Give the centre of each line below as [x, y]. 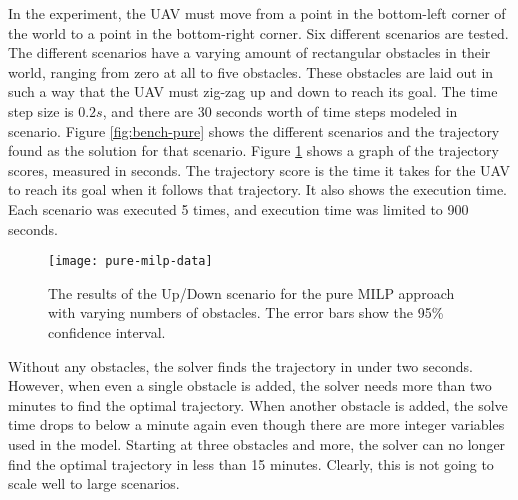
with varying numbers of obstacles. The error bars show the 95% [246, 312]
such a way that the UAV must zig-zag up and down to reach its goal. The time [253, 91]
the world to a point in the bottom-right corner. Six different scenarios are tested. [258, 32]
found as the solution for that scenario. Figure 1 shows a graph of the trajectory [253, 150]
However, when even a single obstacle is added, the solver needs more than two [250, 385]
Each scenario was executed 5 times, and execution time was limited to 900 [238, 208]
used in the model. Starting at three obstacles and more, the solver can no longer [257, 443]
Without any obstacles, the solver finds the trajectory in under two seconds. [240, 365]
